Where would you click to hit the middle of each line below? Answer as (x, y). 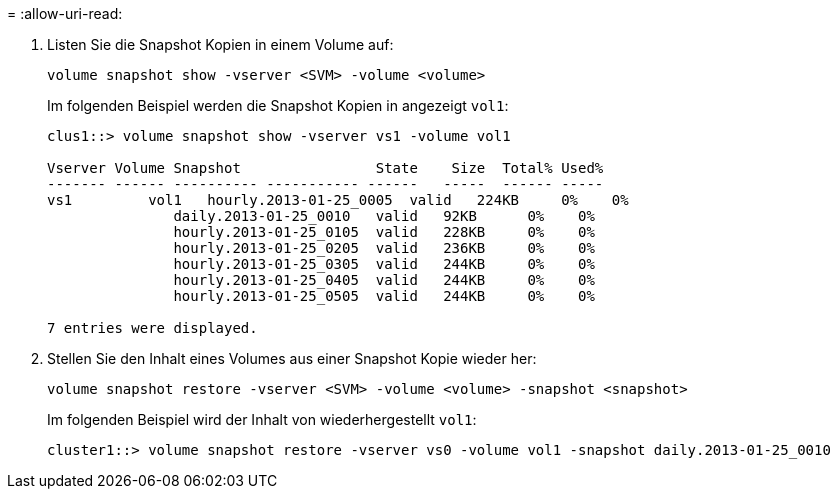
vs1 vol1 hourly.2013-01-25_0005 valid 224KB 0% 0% (338, 200)
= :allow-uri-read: (65, 13)
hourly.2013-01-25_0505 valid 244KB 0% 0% (384, 296)
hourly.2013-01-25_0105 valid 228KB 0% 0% (384, 232)
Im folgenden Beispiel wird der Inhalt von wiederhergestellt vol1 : (262, 419)
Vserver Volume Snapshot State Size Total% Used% (325, 168)
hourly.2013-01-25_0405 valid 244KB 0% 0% (384, 280)
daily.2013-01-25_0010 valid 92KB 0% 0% (384, 216)
